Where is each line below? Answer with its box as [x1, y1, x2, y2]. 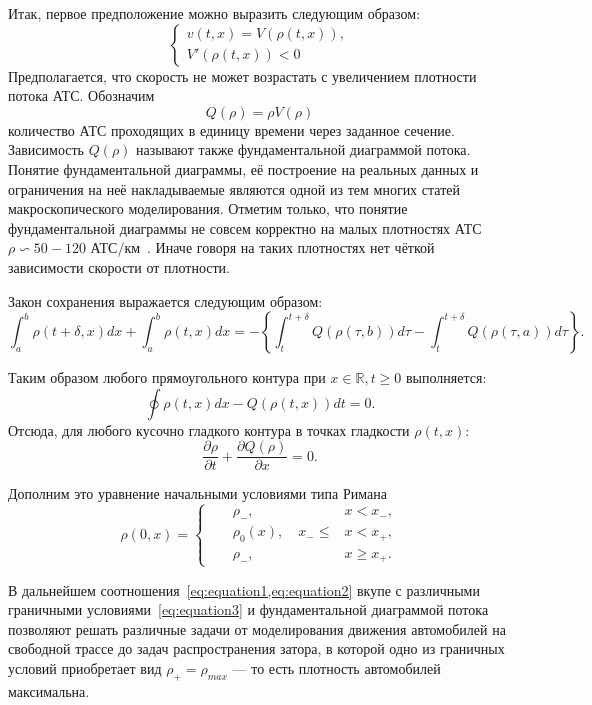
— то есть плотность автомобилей [232, 657, 441, 678]
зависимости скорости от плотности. [8, 256, 230, 277]
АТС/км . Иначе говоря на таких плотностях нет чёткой [90, 237, 435, 258]
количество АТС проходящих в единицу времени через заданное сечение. [8, 119, 455, 140]
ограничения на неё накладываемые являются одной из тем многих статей [8, 178, 460, 199]
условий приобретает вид [8, 657, 162, 678]
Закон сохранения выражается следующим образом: [8, 290, 323, 311]
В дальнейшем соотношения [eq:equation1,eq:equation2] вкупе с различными [8, 579, 480, 600]
